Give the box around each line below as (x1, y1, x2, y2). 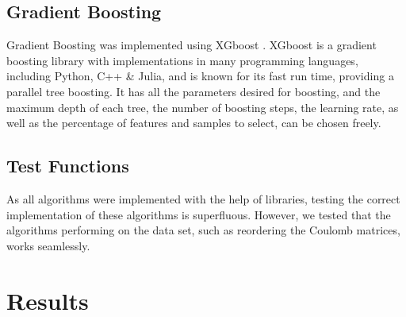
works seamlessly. (6, 237, 90, 253)
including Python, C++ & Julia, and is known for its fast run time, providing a (6, 68, 394, 84)
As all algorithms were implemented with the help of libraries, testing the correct (6, 190, 400, 207)
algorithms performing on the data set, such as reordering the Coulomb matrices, (6, 222, 400, 238)
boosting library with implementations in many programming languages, (6, 52, 358, 68)
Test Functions (6, 153, 129, 178)
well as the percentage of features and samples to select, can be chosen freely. (6, 114, 381, 131)
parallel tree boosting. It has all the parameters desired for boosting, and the (6, 83, 381, 99)
